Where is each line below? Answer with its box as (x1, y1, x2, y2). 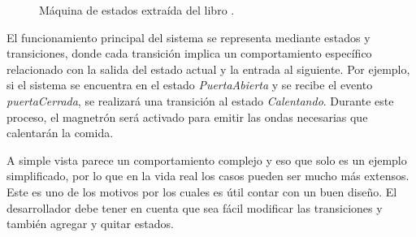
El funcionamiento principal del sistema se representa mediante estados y (6, 28, 370, 45)
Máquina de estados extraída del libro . (39, 2, 235, 18)
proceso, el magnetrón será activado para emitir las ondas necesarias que (6, 108, 368, 125)
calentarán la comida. (6, 124, 114, 141)
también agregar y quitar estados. (6, 215, 174, 232)
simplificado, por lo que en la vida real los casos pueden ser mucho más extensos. (6, 167, 409, 184)
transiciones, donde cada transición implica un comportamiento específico (6, 45, 372, 62)
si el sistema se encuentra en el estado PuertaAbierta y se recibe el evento (6, 76, 373, 93)
